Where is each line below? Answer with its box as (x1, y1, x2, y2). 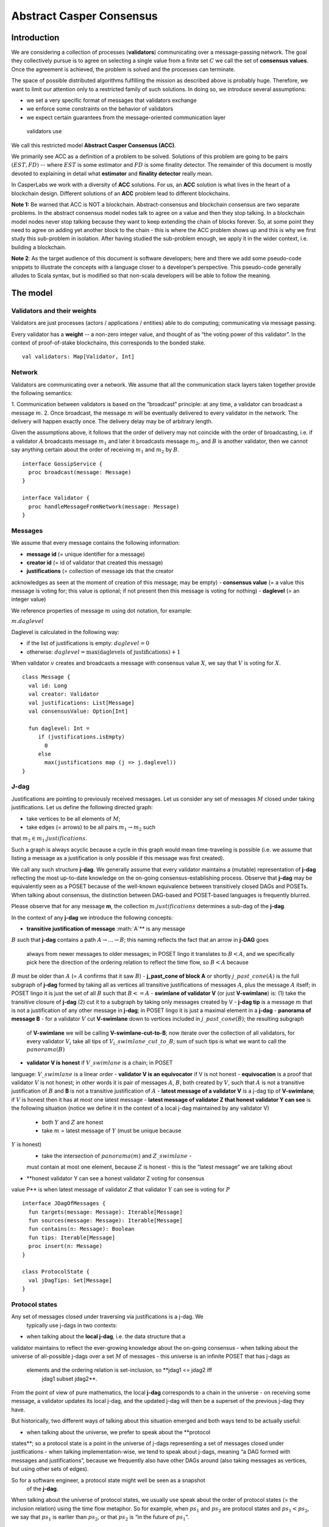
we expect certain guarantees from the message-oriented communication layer (26, 114, 226, 121)
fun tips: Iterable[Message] (28, 1234, 116, 1241)
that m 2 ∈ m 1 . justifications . (11, 834, 88, 844)
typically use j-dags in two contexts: (26, 1321, 118, 1328)
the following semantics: (11, 389, 73, 396)
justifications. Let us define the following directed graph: (11, 804, 154, 811)
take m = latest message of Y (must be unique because (41, 1127, 182, 1134)
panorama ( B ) (26, 1046, 65, 1053)
